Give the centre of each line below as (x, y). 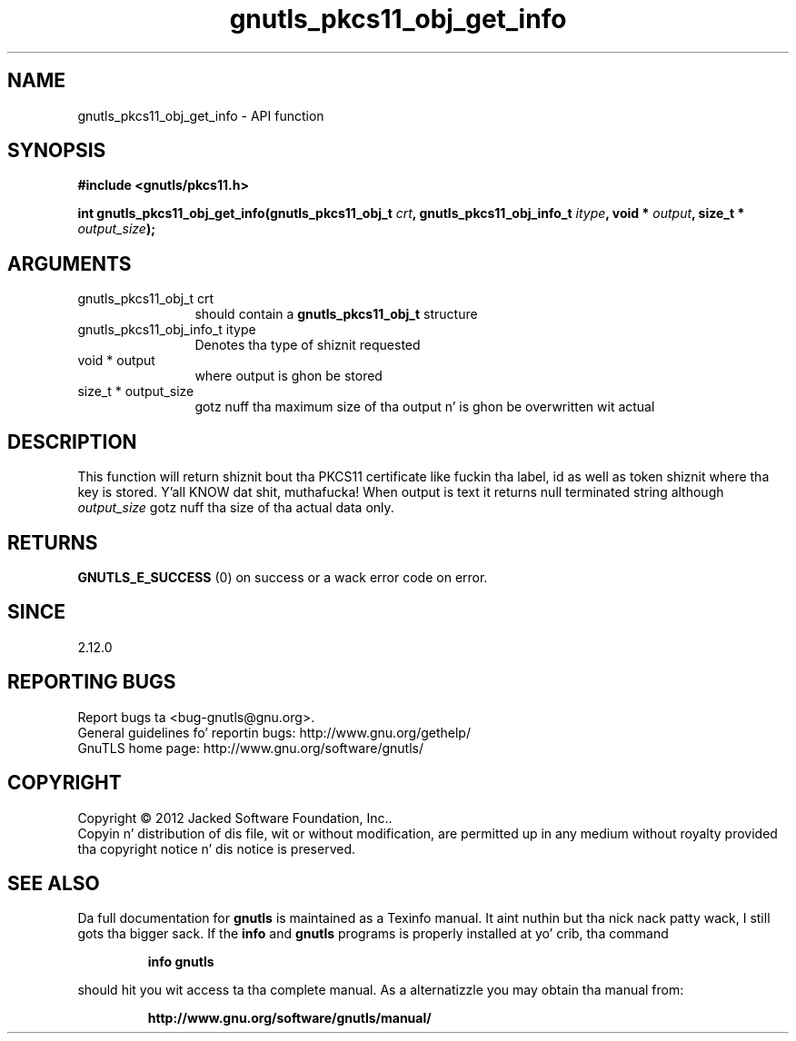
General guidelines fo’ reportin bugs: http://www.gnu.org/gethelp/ (274, 732)
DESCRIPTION (72, 441)
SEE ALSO (54, 883)
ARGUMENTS (70, 263)
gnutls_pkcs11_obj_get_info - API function (201, 115)
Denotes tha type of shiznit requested (308, 345)
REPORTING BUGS (92, 682)
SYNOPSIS (57, 151)
